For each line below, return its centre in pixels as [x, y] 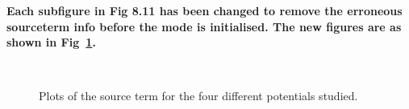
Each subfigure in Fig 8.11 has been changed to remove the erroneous [204, 10]
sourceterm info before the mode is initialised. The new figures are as [204, 26]
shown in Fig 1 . [51, 42]
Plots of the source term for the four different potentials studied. [198, 96]
